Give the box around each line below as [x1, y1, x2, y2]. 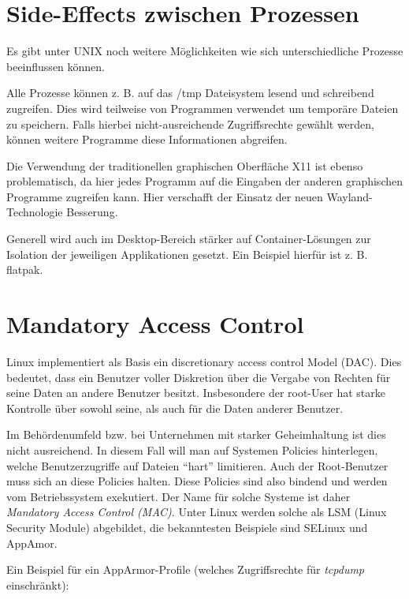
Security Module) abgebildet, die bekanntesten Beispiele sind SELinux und [6, 519, 368, 535]
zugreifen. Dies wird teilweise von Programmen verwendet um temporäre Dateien [6, 99, 399, 116]
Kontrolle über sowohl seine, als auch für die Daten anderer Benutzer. [6, 399, 344, 416]
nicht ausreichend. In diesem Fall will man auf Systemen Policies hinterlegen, [6, 441, 378, 458]
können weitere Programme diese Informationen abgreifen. [6, 131, 288, 148]
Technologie [6, 204, 63, 220]
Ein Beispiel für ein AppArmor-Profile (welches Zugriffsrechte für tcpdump [6, 561, 365, 578]
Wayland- [326, 188, 373, 204]
